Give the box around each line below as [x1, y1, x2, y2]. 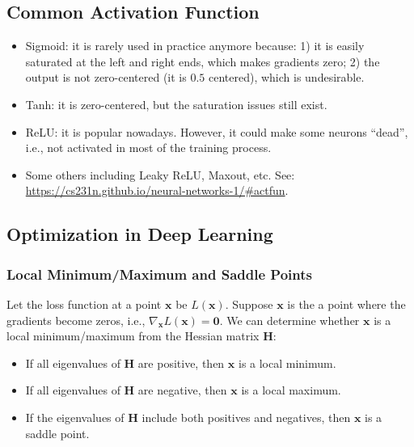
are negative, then [137, 382, 227, 399]
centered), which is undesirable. [208, 69, 365, 86]
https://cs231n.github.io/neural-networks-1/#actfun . [25, 182, 289, 199]
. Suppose [225, 295, 273, 312]
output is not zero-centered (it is [25, 69, 187, 86]
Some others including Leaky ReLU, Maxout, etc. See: [25, 166, 295, 183]
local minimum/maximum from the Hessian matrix [6, 327, 260, 344]
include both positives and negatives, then [142, 408, 351, 425]
